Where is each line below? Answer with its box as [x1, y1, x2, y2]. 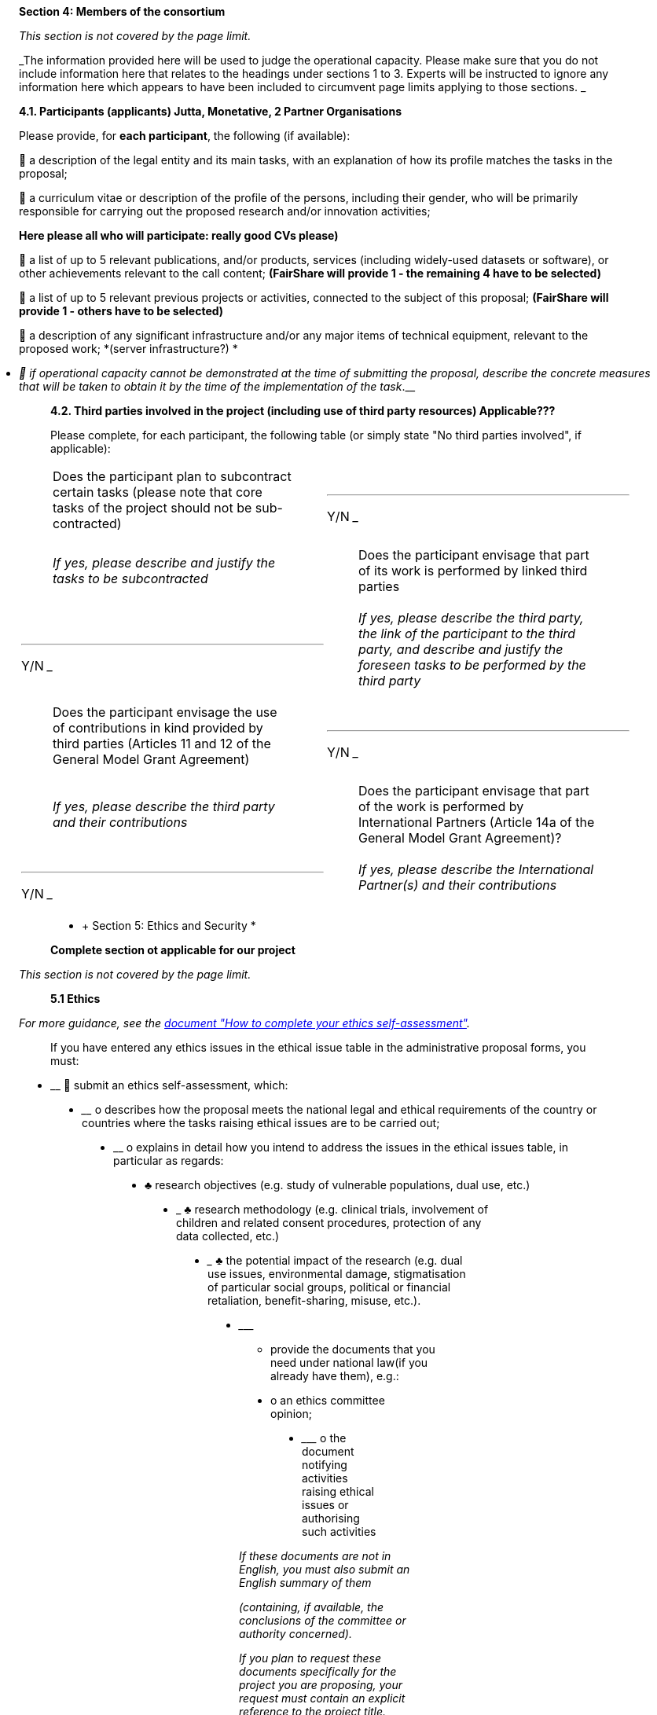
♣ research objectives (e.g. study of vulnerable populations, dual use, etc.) [145, 1178, 530, 1192]
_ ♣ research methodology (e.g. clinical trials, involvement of [176, 1203, 489, 1216]
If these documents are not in [239, 1549, 391, 1563]
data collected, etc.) [176, 1229, 280, 1243]
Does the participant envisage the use [53, 704, 277, 720]
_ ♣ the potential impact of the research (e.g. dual [207, 1254, 463, 1267]
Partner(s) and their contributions [358, 877, 557, 893]
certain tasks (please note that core [53, 484, 262, 500]
